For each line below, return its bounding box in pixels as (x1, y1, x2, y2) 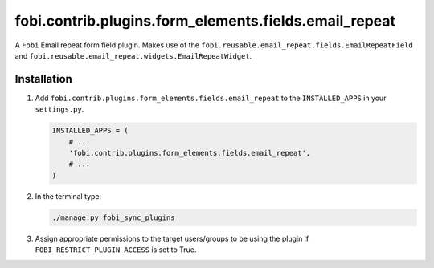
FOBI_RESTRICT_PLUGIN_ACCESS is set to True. (35, 245, 197, 254)
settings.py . (35, 104, 84, 114)
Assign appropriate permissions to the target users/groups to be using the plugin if (35, 233, 309, 243)
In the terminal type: (35, 191, 102, 201)
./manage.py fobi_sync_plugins (51, 213, 176, 222)
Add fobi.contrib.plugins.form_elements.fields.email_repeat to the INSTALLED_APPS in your (35, 93, 387, 103)
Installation (14, 72, 72, 86)
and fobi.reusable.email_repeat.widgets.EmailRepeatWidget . (14, 51, 252, 60)
